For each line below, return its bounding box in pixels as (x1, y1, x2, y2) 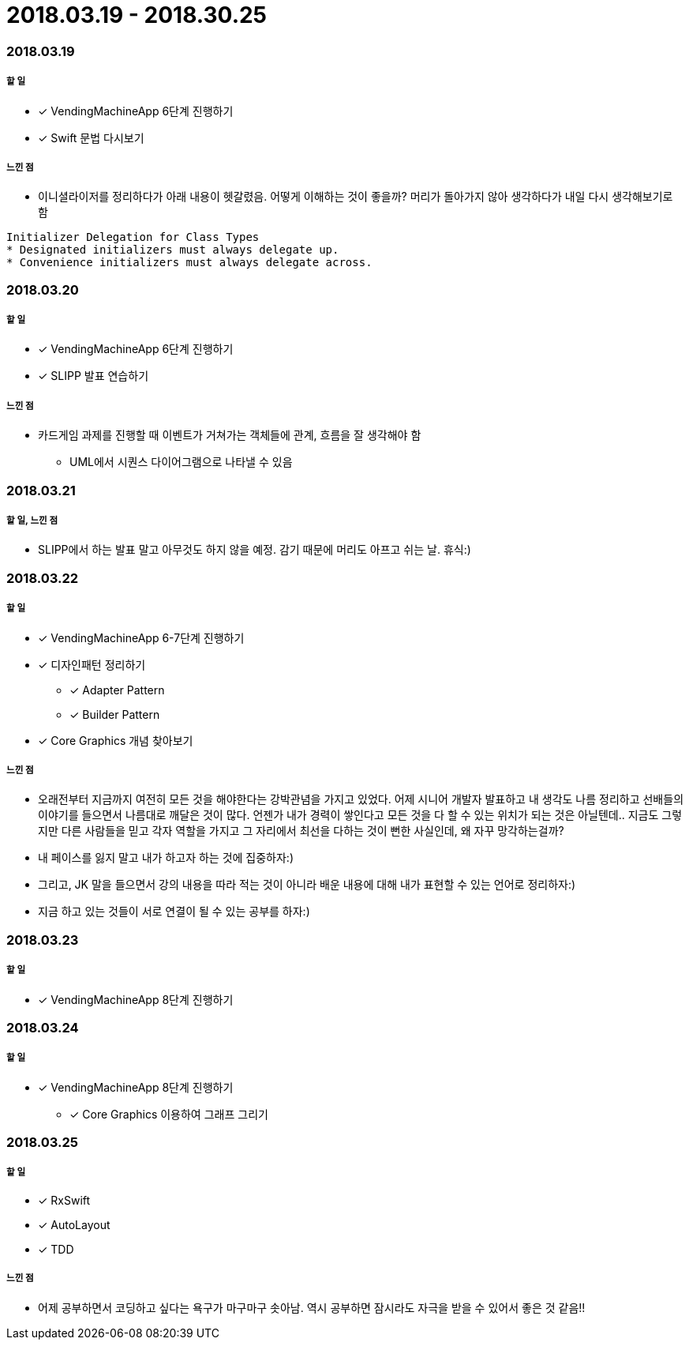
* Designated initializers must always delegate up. (6, 243, 339, 257)
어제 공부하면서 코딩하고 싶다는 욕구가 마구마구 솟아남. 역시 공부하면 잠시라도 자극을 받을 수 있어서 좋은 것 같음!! (38, 1300, 586, 1314)
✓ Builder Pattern (69, 707, 160, 721)
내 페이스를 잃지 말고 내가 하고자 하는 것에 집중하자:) (38, 851, 294, 865)
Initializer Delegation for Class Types (6, 231, 260, 244)
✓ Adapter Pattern (69, 682, 165, 697)
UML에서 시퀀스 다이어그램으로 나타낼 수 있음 (69, 455, 293, 469)
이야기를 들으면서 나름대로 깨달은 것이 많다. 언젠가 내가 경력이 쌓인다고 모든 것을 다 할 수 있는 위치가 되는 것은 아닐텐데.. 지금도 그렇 (38, 808, 683, 822)
